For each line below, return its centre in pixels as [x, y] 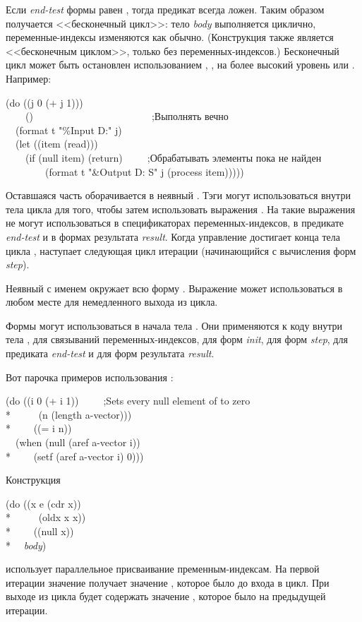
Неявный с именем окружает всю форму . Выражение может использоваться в [174, 288]
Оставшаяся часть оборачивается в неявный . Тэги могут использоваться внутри [178, 195]
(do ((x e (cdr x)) [43, 503]
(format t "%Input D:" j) [68, 130]
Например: [29, 78]
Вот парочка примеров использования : [90, 377]
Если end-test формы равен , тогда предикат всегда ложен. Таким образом [165, 9]
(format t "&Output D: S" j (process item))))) [144, 171]
